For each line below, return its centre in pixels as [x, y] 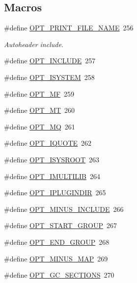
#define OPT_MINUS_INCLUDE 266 [64, 209]
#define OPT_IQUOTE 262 [48, 143]
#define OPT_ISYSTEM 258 [49, 77]
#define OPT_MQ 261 [40, 126]
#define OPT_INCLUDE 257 [50, 61]
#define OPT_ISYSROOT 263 [52, 159]
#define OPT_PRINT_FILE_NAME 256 [69, 28]
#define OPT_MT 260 [40, 110]
